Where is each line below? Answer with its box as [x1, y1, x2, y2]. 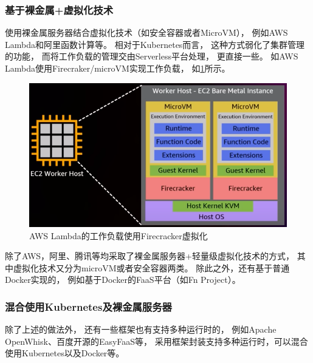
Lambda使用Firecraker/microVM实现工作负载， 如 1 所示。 [5, 62, 230, 74]
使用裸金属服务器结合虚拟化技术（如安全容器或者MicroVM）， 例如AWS [5, 26, 288, 39]
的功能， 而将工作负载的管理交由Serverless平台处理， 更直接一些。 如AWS [5, 50, 298, 63]
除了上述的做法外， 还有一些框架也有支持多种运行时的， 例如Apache [5, 323, 277, 336]
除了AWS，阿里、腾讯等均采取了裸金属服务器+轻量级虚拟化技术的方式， [5, 249, 295, 262]
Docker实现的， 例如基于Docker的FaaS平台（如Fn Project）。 [5, 273, 241, 286]
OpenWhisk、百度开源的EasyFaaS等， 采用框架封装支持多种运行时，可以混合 [5, 334, 308, 347]
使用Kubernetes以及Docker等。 [5, 347, 125, 359]
